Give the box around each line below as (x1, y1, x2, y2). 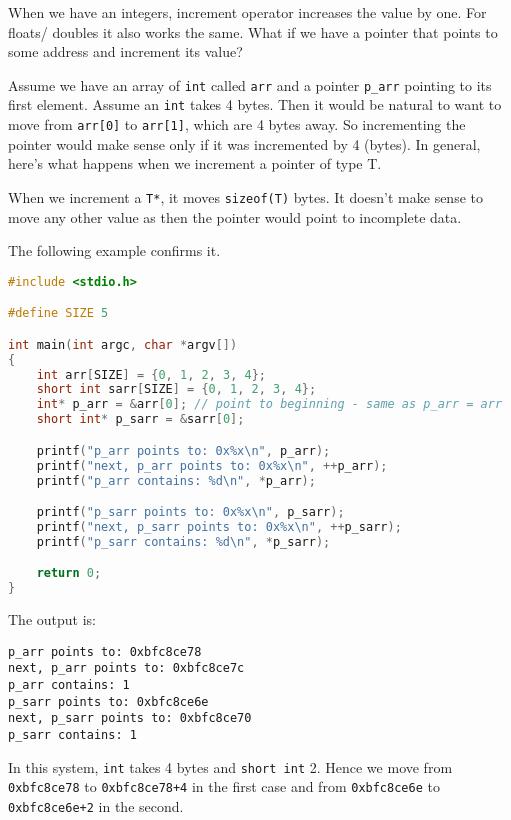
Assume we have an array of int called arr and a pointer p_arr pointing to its (8, 74, 492, 95)
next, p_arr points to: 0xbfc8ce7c (8, 661, 245, 676)
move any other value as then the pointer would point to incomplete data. (8, 206, 462, 227)
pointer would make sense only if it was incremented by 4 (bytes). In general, (8, 133, 481, 154)
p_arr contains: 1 (8, 677, 130, 692)
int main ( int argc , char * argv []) (8, 337, 238, 352)
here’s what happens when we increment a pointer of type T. (8, 153, 382, 174)
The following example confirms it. (8, 240, 221, 261)
